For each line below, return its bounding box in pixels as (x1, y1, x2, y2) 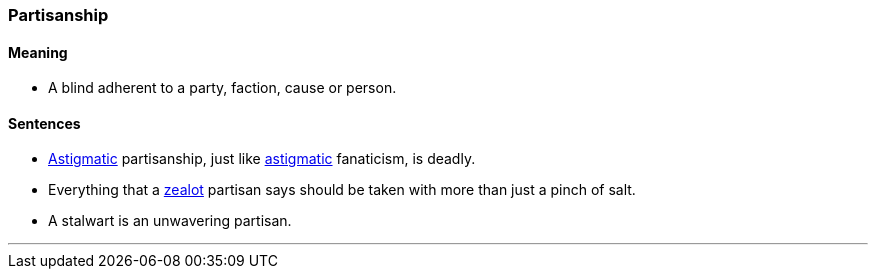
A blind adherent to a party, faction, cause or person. (48, 79, 397, 97)
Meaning (8, 43, 68, 61)
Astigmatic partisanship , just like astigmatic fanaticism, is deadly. (48, 150, 476, 168)
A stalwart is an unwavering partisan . (48, 212, 292, 230)
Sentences (8, 114, 81, 132)
